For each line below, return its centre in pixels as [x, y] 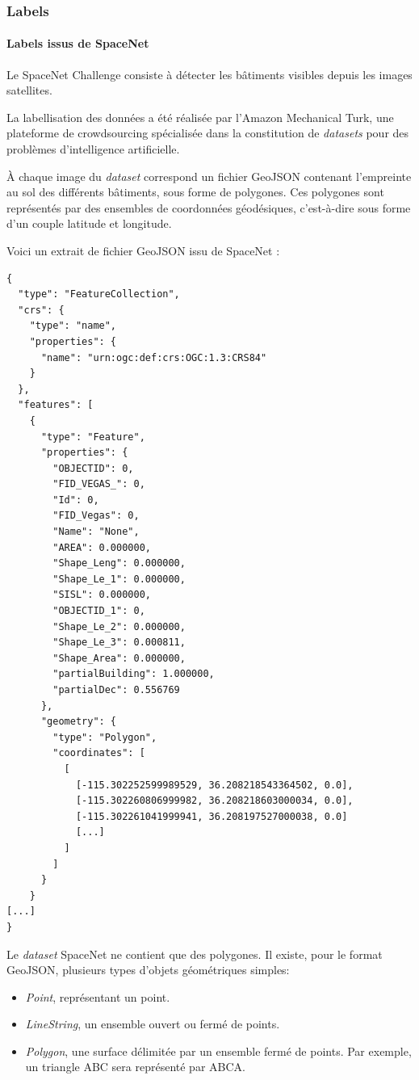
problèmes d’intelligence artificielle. [93, 149]
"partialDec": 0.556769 [116, 690]
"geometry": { [79, 722]
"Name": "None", [96, 532]
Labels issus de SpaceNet [78, 43]
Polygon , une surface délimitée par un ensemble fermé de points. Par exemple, [218, 1051]
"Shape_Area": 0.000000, [119, 658]
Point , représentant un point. [98, 996]
